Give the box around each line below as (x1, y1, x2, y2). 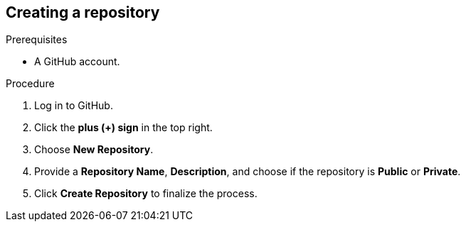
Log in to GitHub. (34, 99, 113, 112)
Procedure (6, 77, 55, 90)
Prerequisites (6, 33, 68, 46)
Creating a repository (6, 4, 160, 21)
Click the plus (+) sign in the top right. (34, 121, 213, 134)
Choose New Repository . (34, 143, 154, 156)
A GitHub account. (34, 55, 120, 68)
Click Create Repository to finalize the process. (34, 187, 258, 200)
